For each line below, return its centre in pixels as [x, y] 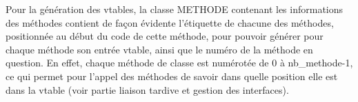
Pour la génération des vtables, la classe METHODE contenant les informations [175, 9]
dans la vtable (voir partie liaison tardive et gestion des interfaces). [147, 89]
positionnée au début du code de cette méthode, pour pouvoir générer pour [165, 36]
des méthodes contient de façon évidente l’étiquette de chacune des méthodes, [170, 22]
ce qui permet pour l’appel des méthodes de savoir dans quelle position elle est [172, 76]
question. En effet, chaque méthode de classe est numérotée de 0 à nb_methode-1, [179, 63]
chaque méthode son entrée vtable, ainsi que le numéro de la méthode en [159, 49]
